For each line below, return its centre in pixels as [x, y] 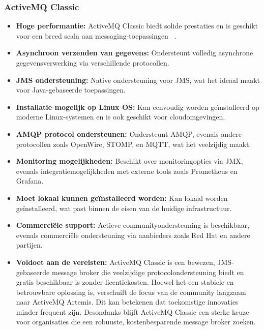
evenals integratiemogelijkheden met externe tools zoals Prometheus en [127, 171]
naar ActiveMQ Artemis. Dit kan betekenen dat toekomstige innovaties [127, 302]
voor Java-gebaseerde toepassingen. [71, 90]
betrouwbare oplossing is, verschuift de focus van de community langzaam [131, 292]
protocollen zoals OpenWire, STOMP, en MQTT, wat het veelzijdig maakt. [134, 144]
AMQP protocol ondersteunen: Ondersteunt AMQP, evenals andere [129, 133]
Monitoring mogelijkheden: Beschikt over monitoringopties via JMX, [129, 161]
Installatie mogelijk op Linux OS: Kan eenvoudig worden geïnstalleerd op [138, 107]
